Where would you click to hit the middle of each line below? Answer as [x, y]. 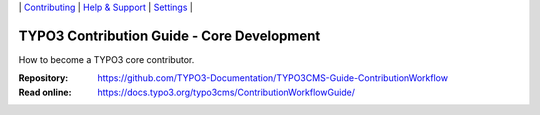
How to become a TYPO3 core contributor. [106, 59]
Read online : [45, 92]
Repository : [43, 78]
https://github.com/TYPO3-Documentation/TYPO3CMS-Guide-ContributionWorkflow [273, 78]
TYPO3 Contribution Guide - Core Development [169, 35]
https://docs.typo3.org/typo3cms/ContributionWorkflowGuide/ [226, 92]
